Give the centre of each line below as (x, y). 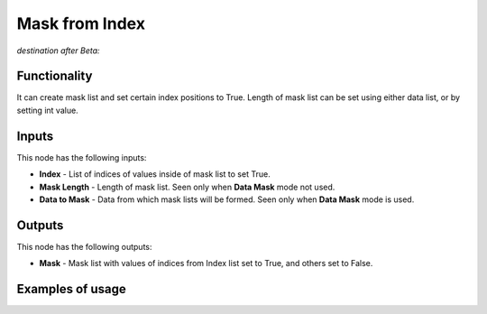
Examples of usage (71, 289)
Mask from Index (81, 23)
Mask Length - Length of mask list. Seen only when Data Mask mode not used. (187, 187)
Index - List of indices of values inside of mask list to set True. (155, 174)
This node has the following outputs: (84, 246)
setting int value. (47, 110)
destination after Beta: (58, 51)
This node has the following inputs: (82, 157)
